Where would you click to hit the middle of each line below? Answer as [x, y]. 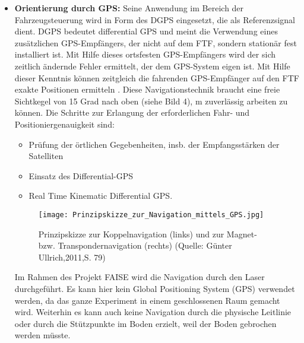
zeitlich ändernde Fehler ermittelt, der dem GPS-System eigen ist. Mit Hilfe [152, 66]
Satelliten [46, 156]
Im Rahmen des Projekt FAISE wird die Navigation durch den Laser [140, 277]
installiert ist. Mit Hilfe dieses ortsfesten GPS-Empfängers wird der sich [145, 54]
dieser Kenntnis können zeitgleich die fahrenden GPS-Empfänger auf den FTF [157, 77]
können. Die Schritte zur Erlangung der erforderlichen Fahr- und [132, 112]
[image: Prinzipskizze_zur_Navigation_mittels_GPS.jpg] [151, 215]
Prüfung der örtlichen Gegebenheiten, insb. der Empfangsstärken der [154, 144]
